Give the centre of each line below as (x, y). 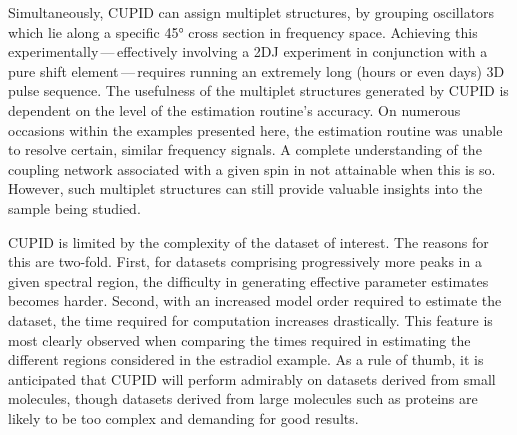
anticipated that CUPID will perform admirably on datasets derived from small (252, 378)
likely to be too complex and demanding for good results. (183, 417)
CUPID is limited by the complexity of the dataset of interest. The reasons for (248, 241)
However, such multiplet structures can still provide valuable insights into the (245, 188)
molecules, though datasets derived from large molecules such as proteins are (243, 398)
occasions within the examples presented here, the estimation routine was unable (255, 129)
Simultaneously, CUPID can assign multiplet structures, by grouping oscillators (251, 12)
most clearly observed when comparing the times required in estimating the (239, 339)
